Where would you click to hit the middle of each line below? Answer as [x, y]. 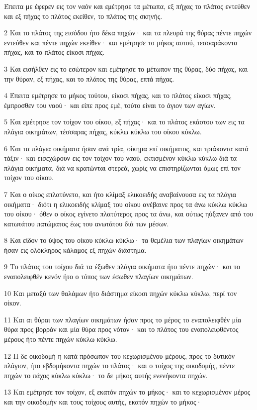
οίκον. [13, 303]
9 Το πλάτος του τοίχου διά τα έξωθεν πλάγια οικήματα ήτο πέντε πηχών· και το [122, 266]
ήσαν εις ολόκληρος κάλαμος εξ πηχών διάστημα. [75, 250]
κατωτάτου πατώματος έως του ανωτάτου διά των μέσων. [86, 223]
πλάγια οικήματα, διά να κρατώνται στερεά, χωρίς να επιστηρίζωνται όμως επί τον [122, 167]
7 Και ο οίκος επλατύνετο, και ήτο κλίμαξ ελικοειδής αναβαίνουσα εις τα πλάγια [120, 194]
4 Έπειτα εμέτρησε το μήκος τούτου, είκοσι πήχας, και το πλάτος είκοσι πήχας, [118, 95]
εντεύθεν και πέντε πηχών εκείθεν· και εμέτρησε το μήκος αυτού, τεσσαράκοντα [121, 42]
